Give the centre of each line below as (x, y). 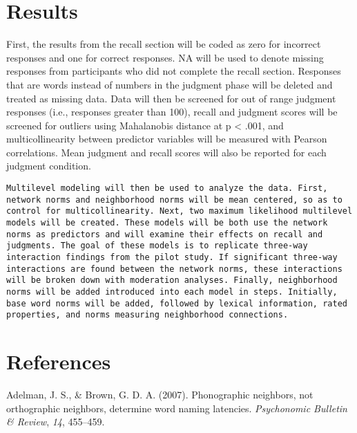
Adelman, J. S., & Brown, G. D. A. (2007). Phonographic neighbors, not (160, 395)
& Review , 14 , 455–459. (56, 422)
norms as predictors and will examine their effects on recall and (165, 234)
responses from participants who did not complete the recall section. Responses (174, 71)
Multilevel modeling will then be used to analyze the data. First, (167, 188)
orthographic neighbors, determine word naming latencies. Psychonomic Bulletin (177, 408)
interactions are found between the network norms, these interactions (174, 269)
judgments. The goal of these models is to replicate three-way (157, 246)
